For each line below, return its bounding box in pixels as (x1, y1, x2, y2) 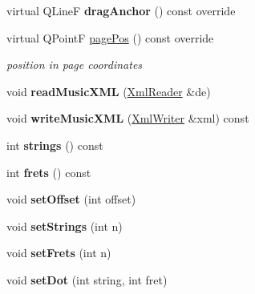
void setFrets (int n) (6, 244, 111, 261)
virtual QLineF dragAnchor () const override (6, 2, 236, 18)
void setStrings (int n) (6, 217, 123, 234)
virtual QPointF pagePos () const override (6, 29, 214, 46)
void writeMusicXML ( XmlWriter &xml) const (6, 110, 249, 127)
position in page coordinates (6, 56, 143, 73)
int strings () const (6, 136, 103, 153)
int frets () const (6, 163, 91, 180)
